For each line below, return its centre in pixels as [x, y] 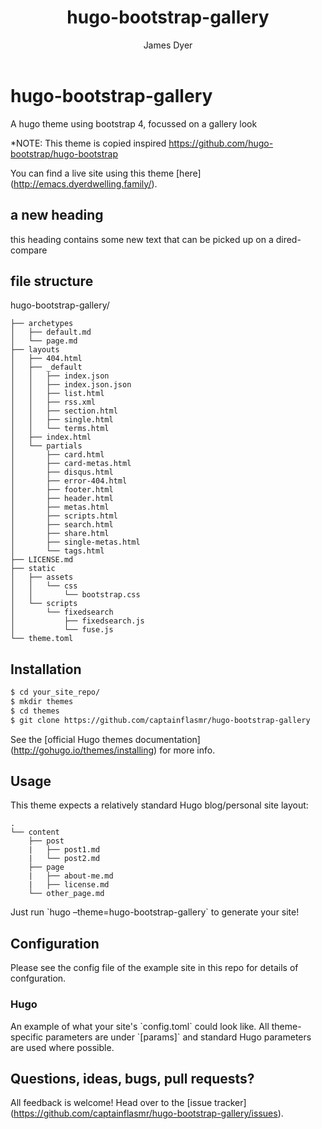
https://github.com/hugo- [221, 143]
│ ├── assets [42, 577]
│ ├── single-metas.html [75, 542]
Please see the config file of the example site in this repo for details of [154, 968]
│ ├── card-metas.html [71, 464]
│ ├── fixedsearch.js [77, 621]
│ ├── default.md [51, 332]
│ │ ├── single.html [62, 420]
